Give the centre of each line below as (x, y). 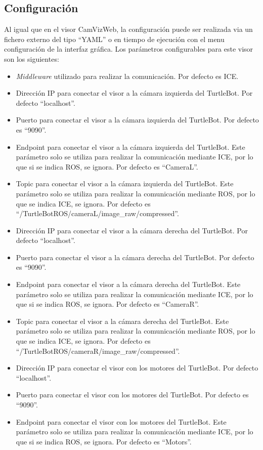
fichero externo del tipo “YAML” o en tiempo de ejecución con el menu (114, 39)
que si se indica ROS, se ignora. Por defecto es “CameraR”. (107, 304)
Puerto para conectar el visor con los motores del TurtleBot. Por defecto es (132, 395)
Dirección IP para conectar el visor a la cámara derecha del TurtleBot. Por (132, 230)
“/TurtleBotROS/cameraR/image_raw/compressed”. (98, 351)
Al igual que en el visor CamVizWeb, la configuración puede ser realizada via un (128, 29)
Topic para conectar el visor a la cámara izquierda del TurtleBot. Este (125, 183)
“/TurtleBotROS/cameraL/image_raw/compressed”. (97, 213)
